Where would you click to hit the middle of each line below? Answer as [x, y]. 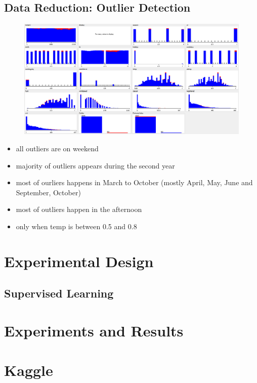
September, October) [48, 192]
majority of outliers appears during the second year [95, 165]
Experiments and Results [94, 330]
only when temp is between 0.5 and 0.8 [76, 226]
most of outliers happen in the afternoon [79, 209]
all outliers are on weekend [57, 148]
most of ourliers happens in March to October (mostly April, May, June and [134, 182]
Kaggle [29, 370]
